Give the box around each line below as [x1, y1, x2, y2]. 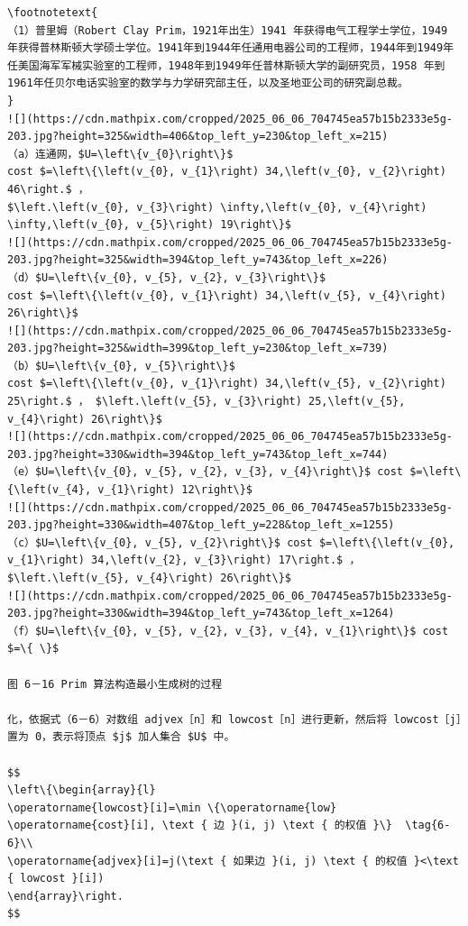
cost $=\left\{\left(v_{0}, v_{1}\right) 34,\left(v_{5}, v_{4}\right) [7, 289, 446, 302]
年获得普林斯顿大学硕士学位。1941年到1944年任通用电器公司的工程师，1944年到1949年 [7, 41, 454, 55]
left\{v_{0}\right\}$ [104, 147, 234, 160]
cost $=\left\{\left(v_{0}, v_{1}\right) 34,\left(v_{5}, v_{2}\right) [7, 377, 446, 390]
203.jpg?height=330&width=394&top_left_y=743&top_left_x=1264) [7, 607, 395, 620]
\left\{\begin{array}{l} [7, 784, 156, 797]
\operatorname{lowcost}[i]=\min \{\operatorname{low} [7, 801, 337, 814]
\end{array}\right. [7, 889, 124, 903]
